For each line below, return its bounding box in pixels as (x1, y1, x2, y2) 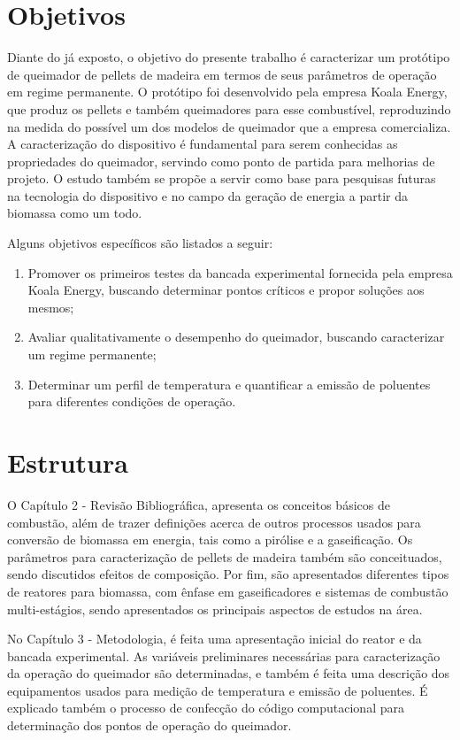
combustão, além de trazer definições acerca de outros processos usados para (7, 513, 421, 531)
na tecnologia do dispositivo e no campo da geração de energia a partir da (7, 186, 408, 204)
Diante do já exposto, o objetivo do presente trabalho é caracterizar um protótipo (7, 48, 450, 66)
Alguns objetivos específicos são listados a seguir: (7, 234, 273, 252)
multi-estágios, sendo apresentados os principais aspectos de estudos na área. (7, 599, 423, 618)
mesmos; (27, 297, 74, 316)
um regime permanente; (27, 345, 157, 364)
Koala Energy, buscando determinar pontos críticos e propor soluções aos (27, 281, 425, 299)
